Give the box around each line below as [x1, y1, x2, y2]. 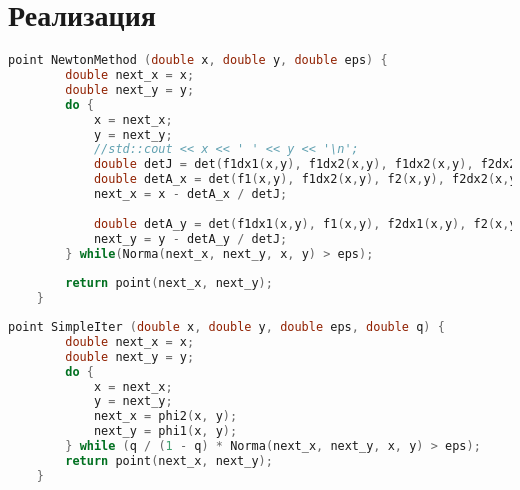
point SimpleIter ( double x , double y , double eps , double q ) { [8, 320, 445, 334]
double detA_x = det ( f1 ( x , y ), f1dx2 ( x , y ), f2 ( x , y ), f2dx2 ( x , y [93, 172, 517, 187]
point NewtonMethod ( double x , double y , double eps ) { [8, 53, 388, 68]
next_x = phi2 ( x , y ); [93, 409, 238, 424]
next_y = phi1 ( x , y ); [93, 424, 238, 439]
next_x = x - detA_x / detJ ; [93, 187, 288, 201]
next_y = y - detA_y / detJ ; [93, 231, 288, 246]
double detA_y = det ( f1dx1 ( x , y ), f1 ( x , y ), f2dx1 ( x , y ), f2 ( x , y [93, 216, 517, 231]
